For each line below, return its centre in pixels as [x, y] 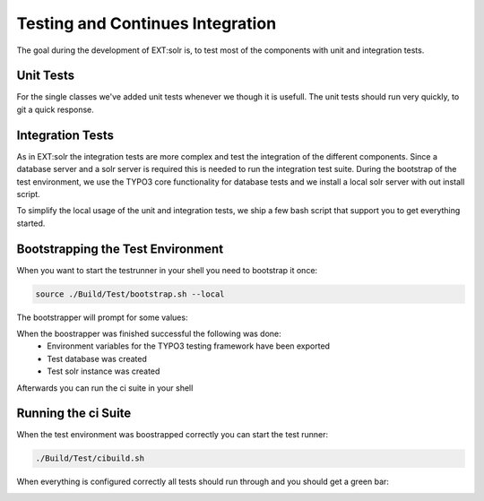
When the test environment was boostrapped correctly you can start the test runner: [173, 435]
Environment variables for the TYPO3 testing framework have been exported [189, 346]
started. [31, 223]
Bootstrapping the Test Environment [120, 249]
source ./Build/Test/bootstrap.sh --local [130, 294]
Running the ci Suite [74, 414]
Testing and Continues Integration [147, 23]
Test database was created [97, 358]
